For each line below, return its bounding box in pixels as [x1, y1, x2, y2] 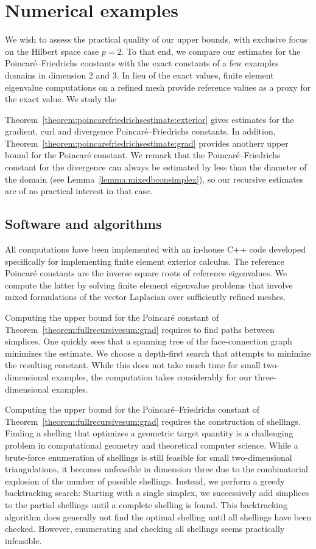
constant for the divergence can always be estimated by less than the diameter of [5, 161, 307, 173]
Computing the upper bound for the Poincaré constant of [5, 311, 219, 324]
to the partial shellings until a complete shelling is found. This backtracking [5, 498, 288, 511]
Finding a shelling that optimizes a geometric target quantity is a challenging [5, 427, 293, 439]
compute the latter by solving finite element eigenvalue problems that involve [5, 278, 293, 291]
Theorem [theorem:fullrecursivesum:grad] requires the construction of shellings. [5, 414, 301, 427]
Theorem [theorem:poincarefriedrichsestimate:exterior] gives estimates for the [5, 113, 294, 125]
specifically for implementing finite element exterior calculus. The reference [5, 254, 284, 267]
